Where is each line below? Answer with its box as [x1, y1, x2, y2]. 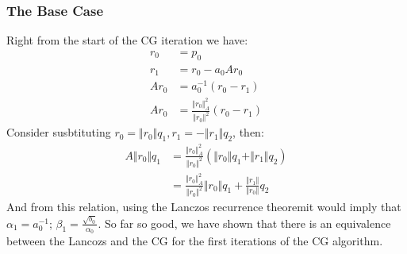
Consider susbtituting [6, 124, 111, 140]
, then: [232, 124, 264, 140]
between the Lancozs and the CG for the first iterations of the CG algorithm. [6, 232, 383, 248]
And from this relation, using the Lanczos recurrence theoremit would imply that [6, 198, 401, 215]
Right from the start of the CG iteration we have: [6, 32, 248, 48]
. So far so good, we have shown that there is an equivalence [98, 214, 391, 231]
